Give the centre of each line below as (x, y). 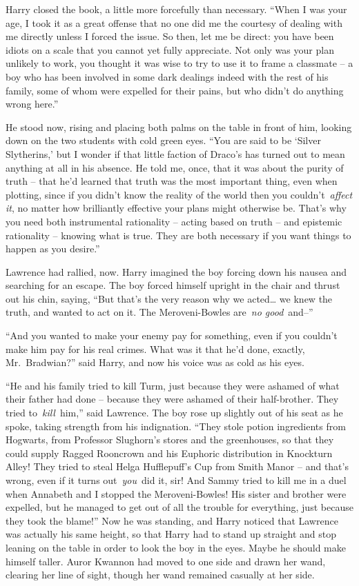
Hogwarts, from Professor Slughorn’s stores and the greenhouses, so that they (170, 439)
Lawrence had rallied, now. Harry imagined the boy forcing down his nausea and (176, 271)
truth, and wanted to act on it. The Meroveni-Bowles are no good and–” (159, 312)
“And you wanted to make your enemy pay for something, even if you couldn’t (172, 335)
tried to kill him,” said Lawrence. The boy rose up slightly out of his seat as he (174, 413)
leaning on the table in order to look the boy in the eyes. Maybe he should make (176, 547)
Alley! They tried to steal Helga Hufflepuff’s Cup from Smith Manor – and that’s (177, 466)
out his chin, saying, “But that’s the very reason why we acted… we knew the (169, 298)
